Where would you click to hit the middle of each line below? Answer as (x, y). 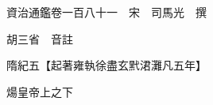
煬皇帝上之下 (39, 91)
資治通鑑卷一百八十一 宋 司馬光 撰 (106, 12)
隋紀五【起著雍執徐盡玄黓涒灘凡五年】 (106, 65)
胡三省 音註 (39, 38)
